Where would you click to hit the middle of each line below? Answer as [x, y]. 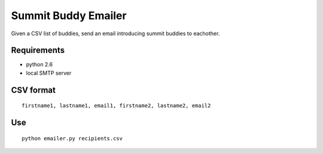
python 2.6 [39, 64]
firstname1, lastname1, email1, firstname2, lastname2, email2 [116, 106]
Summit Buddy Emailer [69, 16]
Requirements [38, 50]
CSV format [33, 90]
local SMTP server [49, 73]
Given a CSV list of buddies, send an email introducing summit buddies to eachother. [115, 33]
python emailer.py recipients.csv [72, 138]
